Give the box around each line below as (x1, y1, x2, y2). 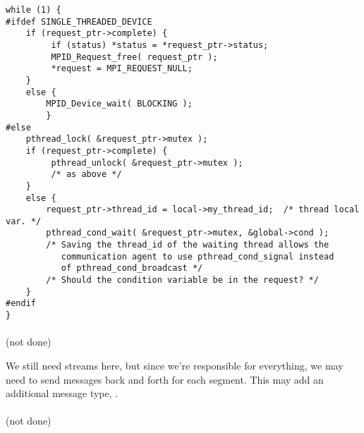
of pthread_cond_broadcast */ (61, 263, 203, 274)
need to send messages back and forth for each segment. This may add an (6, 372, 324, 386)
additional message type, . (6, 386, 119, 401)
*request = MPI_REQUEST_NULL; (51, 63, 193, 74)
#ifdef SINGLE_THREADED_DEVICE (6, 16, 152, 27)
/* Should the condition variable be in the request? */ (46, 275, 319, 286)
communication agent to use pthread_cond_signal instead (61, 251, 334, 262)
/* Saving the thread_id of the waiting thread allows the (46, 240, 329, 250)
